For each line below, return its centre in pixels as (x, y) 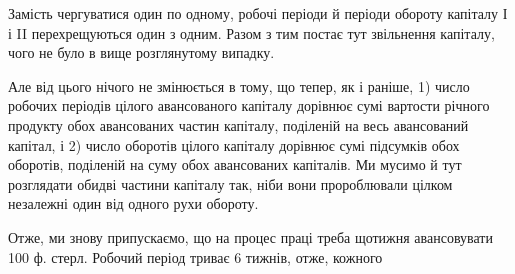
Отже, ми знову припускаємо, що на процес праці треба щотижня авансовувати (250, 236)
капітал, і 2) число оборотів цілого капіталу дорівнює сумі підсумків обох (234, 144)
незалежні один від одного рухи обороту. (133, 203)
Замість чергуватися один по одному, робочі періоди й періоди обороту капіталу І (258, 13)
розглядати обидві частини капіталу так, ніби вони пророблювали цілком (230, 183)
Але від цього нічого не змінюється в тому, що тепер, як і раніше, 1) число (239, 85)
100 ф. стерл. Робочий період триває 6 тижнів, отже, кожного (195, 256)
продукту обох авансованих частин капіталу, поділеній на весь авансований (238, 124)
